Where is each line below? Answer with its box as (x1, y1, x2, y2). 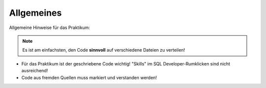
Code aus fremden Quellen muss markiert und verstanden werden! (21, 74, 157, 81)
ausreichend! (21, 68, 48, 74)
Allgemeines (9, 7, 62, 18)
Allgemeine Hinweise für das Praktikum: (9, 25, 91, 30)
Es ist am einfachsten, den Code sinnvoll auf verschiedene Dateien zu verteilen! (22, 47, 185, 53)
